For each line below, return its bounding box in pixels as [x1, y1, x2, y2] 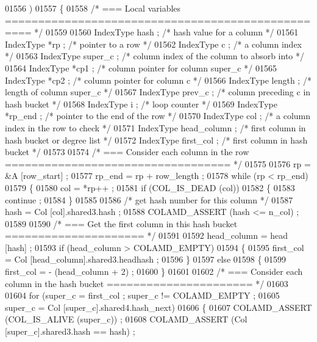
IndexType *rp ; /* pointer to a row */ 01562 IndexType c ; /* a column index [5, 37, 302, 50]
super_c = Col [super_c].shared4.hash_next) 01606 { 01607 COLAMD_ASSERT [5, 300, 312, 313]
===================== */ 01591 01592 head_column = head [5, 229, 288, 242]
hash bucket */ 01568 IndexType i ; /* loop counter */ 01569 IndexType [5, 97, 277, 110]
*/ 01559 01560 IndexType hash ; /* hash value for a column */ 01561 [34, 26, 299, 38]
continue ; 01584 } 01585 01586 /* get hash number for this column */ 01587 [5, 193, 293, 206]
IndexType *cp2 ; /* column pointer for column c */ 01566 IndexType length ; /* [5, 73, 312, 86]
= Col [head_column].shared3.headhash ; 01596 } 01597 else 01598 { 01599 [5, 253, 287, 266]
